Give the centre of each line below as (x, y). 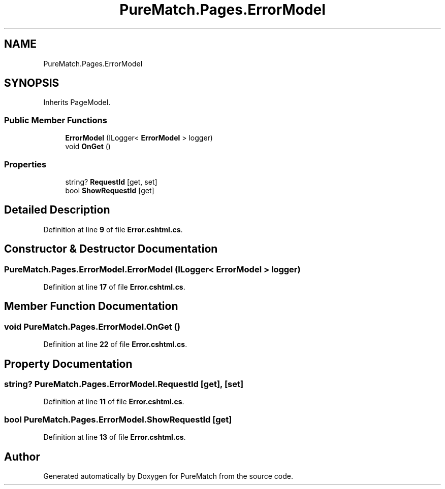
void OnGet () (88, 147)
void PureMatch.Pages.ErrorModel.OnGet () (92, 326)
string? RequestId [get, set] (111, 182)
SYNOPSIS (32, 83)
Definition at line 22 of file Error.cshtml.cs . (115, 344)
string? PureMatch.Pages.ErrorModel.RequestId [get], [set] (124, 384)
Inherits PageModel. (77, 102)
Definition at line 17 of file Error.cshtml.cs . (114, 287)
